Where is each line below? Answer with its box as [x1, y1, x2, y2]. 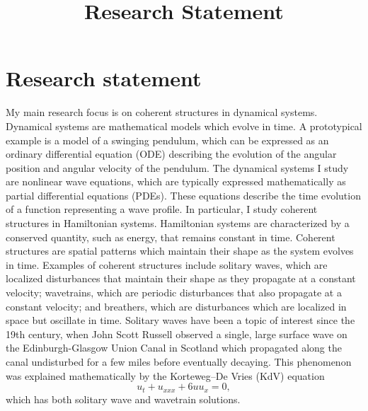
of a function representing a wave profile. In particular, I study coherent [6, 202, 318, 216]
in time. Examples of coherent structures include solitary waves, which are [6, 257, 328, 272]
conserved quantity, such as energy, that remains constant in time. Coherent [6, 229, 335, 244]
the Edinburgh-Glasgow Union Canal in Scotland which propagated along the [6, 340, 342, 355]
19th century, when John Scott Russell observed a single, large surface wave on [6, 326, 347, 341]
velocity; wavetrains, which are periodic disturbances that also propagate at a [6, 285, 342, 300]
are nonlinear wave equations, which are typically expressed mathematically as [6, 174, 346, 189]
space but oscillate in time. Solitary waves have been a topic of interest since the [6, 313, 355, 328]
